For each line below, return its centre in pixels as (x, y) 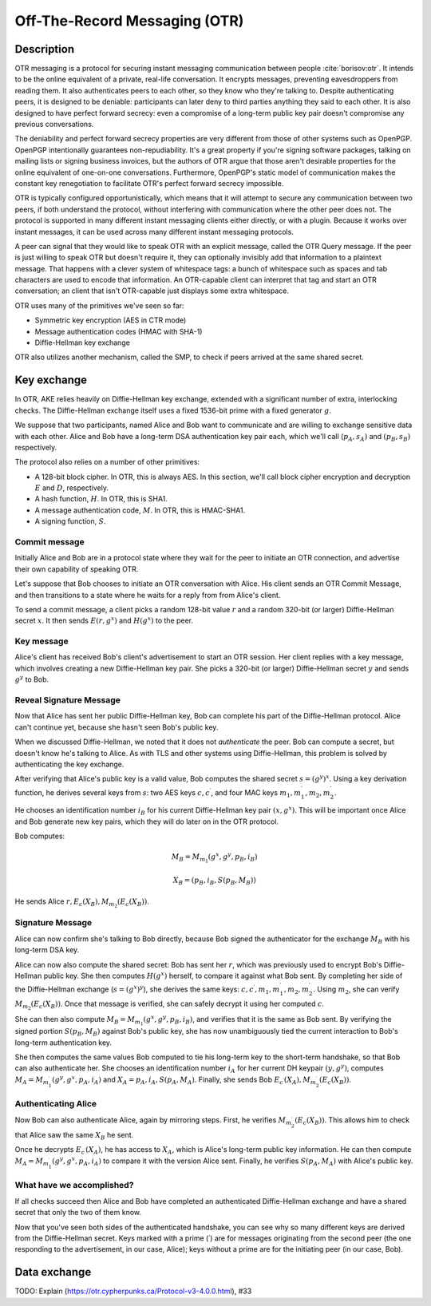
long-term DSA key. (47, 950)
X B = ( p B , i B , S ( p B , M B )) (215, 881)
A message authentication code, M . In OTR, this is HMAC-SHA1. (140, 510)
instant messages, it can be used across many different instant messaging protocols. (154, 232)
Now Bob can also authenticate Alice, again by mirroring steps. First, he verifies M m (153, 1120)
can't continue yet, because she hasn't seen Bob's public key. (117, 727)
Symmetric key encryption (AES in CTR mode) (111, 320)
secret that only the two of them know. (78, 1213)
